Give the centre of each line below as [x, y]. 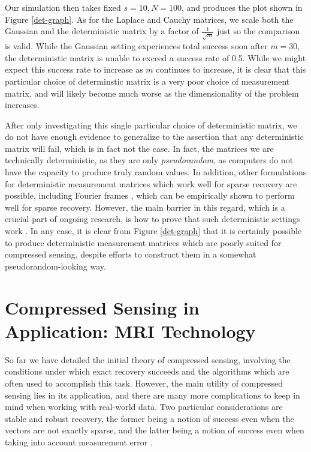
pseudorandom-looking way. [55, 266]
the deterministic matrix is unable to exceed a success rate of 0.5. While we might [155, 57]
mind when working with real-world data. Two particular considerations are [144, 407]
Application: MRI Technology [130, 330]
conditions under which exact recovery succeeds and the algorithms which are [147, 371]
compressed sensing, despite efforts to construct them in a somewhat [131, 254]
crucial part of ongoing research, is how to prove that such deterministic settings [153, 219]
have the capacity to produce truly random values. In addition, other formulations [156, 172]
